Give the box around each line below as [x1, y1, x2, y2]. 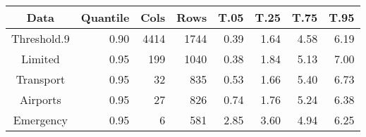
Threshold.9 [11, 30, 70, 46]
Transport [16, 71, 66, 87]
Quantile [80, 9, 130, 25]
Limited [21, 51, 60, 67]
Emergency [13, 112, 68, 128]
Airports [19, 91, 61, 107]
